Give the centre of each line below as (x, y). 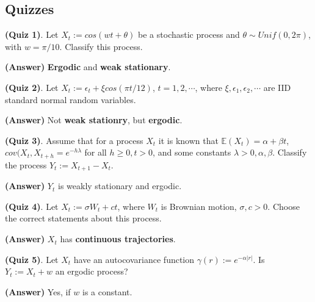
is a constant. (107, 291)
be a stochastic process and (189, 34)
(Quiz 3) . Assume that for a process (74, 140)
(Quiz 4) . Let (32, 206)
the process (26, 164)
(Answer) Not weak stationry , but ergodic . (94, 120)
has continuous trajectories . (118, 239)
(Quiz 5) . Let (32, 259)
